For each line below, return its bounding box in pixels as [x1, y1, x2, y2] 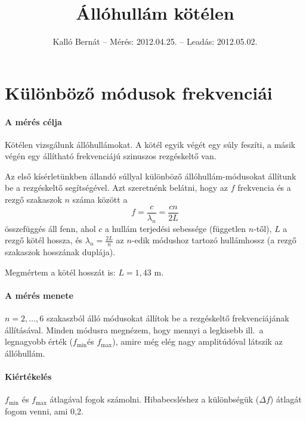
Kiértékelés [5, 370, 52, 382]
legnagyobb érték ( [5, 335, 73, 348]
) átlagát [270, 393, 302, 405]
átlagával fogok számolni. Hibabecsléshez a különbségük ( [50, 393, 259, 405]
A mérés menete [5, 289, 73, 301]
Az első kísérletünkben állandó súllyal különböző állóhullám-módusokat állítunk [5, 169, 296, 182]
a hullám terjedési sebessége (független [105, 222, 246, 234]
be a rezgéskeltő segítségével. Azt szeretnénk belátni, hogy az [5, 181, 228, 194]
